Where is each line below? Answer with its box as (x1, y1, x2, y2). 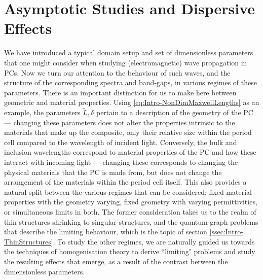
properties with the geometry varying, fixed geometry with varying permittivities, (4, 196, 257, 207)
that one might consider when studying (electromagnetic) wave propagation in (4, 57, 247, 67)
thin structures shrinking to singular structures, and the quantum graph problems (4, 216, 258, 227)
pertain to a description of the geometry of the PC (96, 107, 253, 118)
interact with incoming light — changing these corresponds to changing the (4, 157, 238, 167)
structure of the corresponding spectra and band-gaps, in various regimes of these (4, 77, 257, 88)
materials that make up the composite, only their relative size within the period (4, 127, 252, 137)
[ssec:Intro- (209, 226, 243, 237)
